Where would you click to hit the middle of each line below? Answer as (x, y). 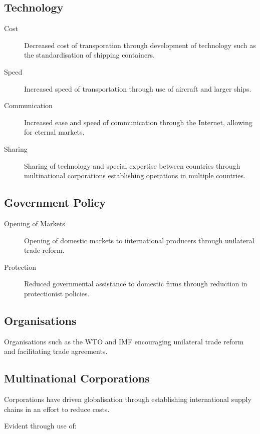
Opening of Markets (35, 223)
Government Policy (55, 202)
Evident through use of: (40, 426)
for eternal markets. (54, 132)
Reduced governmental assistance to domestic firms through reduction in (136, 284)
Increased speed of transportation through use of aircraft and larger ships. (138, 88)
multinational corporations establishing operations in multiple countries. (135, 175)
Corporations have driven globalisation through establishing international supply (128, 399)
